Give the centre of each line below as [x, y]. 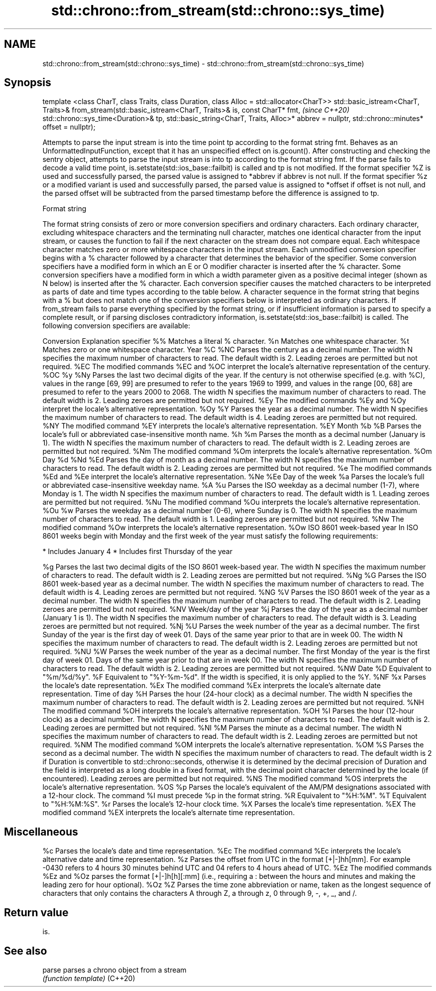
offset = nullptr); [69, 127]
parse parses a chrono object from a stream [114, 970]
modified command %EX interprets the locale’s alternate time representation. [169, 813]
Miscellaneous [41, 832]
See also [26, 951]
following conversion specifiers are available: [116, 326]
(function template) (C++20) [89, 978]
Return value [36, 912]
